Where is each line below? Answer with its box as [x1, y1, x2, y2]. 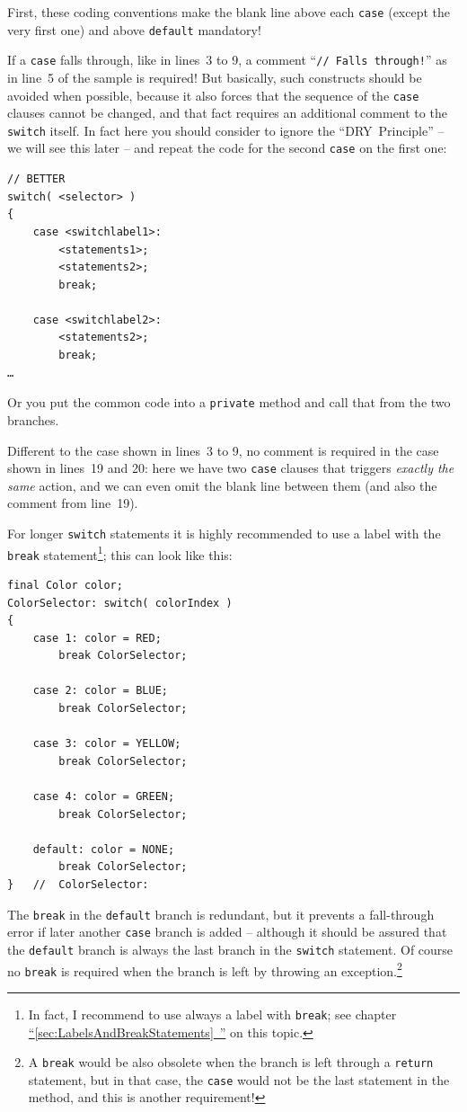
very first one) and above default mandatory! [7, 20, 261, 39]
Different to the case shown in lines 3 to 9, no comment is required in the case [7, 440, 439, 459]
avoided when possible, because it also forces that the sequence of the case [7, 85, 419, 104]
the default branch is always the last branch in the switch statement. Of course [7, 939, 454, 958]
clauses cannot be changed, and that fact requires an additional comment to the [7, 103, 447, 122]
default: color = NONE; [32, 842, 175, 856]
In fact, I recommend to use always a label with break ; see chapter [28, 1004, 397, 1023]
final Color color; [7, 578, 123, 592]
